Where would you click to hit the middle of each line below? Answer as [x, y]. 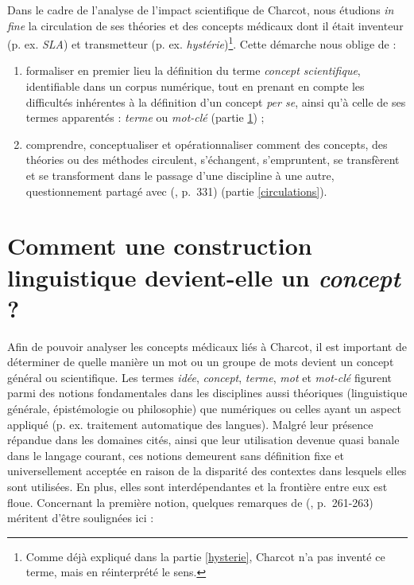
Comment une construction [160, 246]
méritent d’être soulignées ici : [81, 518]
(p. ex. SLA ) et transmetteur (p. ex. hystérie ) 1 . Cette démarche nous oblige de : [202, 43]
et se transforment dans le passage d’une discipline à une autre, [180, 175]
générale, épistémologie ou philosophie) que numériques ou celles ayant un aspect [204, 409]
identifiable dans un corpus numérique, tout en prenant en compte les [195, 86]
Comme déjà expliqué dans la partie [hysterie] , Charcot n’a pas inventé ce [205, 556]
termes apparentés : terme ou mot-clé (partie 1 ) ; [145, 117]
